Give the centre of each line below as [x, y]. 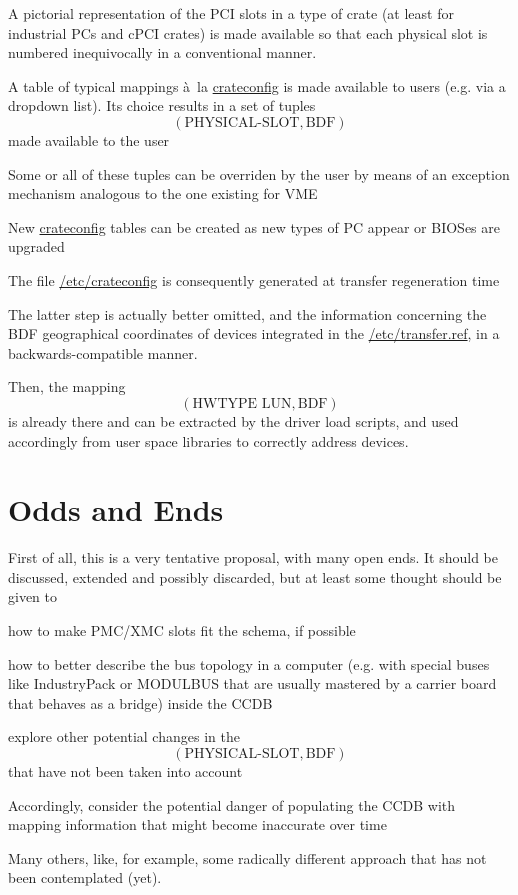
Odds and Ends [116, 509]
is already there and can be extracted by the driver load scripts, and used [233, 420]
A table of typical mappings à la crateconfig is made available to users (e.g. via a [257, 85]
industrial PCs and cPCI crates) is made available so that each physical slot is [248, 32]
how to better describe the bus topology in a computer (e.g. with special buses [249, 663]
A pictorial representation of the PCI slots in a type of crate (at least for [231, 13]
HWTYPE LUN [242, 403]
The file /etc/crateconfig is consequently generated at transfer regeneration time [254, 279]
